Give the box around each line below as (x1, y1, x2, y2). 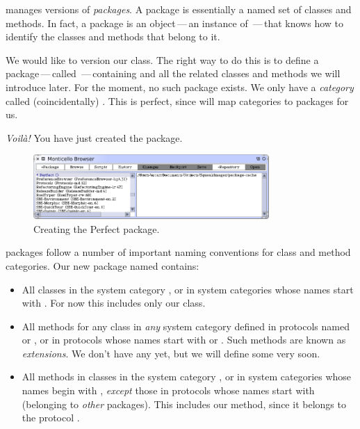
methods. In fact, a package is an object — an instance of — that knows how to (6, 15, 344, 30)
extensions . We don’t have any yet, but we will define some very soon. (22, 346, 320, 360)
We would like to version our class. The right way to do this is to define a (6, 52, 319, 67)
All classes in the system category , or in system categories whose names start (22, 282, 354, 296)
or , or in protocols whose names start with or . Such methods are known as (22, 332, 346, 347)
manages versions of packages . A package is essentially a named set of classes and (6, 2, 352, 16)
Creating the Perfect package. (33, 221, 160, 236)
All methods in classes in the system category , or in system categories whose (22, 369, 352, 384)
